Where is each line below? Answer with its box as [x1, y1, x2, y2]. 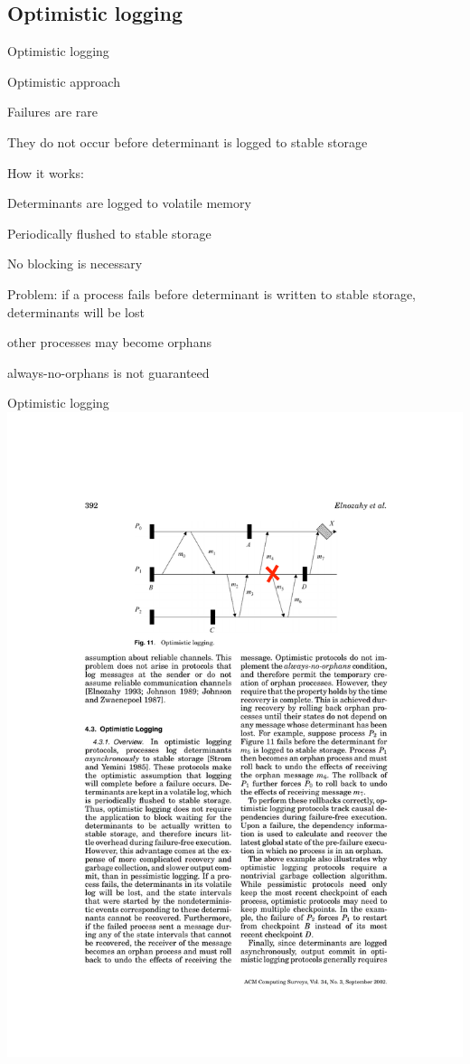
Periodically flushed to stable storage [7, 223, 211, 242]
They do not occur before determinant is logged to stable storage [7, 132, 368, 151]
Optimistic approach [7, 71, 120, 90]
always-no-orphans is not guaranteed [7, 363, 210, 381]
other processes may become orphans [7, 333, 211, 352]
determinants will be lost [7, 302, 145, 321]
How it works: [7, 163, 84, 182]
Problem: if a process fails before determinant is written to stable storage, [7, 284, 416, 303]
